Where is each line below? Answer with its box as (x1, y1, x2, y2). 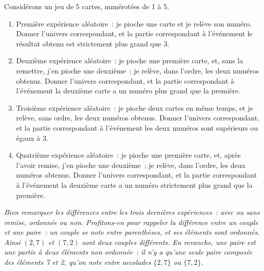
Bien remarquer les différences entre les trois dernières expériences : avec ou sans (4, 207, 260, 217)
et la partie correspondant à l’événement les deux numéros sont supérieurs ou (16, 122, 258, 133)
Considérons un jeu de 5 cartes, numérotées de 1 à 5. (4, 1, 170, 11)
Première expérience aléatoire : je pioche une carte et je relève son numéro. (16, 18, 252, 29)
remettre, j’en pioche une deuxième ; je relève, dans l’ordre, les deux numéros (16, 65, 259, 76)
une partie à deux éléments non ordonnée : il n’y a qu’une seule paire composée (4, 247, 252, 257)
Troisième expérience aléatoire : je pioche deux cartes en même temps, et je (16, 102, 253, 113)
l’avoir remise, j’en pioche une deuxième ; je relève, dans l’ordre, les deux (16, 159, 246, 170)
